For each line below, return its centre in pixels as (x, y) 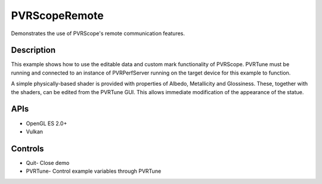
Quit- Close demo (48, 163)
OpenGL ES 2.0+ (47, 123)
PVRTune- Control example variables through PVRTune (94, 171)
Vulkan (35, 132)
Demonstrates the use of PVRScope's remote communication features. (98, 33)
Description (33, 50)
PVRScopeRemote (57, 15)
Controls (27, 149)
